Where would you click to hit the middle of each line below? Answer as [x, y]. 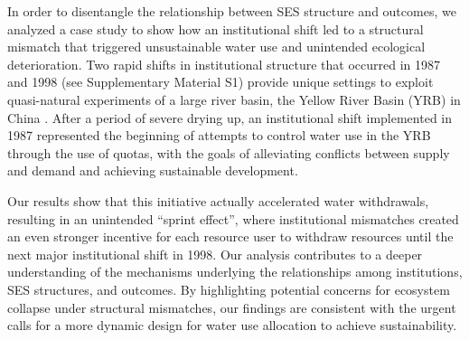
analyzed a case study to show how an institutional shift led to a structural [216, 28]
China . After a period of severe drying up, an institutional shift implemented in [230, 117]
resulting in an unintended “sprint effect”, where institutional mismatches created [233, 218]
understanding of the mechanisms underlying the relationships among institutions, [235, 272]
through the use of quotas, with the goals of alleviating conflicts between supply [229, 152]
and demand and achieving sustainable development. [153, 170]
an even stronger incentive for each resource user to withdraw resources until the [230, 236]
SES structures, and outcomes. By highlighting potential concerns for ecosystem [229, 289]
